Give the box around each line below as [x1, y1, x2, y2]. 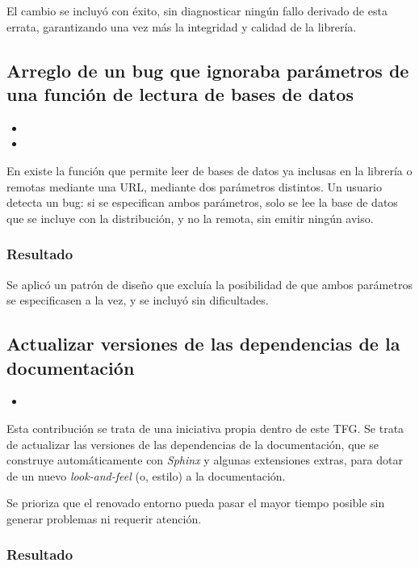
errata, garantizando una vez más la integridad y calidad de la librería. [6, 18, 357, 35]
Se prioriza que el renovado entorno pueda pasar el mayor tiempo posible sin [6, 494, 385, 511]
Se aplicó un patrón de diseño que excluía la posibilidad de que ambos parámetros [6, 275, 413, 292]
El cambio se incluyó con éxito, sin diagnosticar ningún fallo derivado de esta [6, 2, 388, 19]
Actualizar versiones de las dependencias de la [6, 331, 400, 356]
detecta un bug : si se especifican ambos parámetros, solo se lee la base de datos [6, 194, 398, 211]
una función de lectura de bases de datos [6, 81, 354, 106]
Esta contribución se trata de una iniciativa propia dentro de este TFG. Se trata [6, 419, 404, 436]
